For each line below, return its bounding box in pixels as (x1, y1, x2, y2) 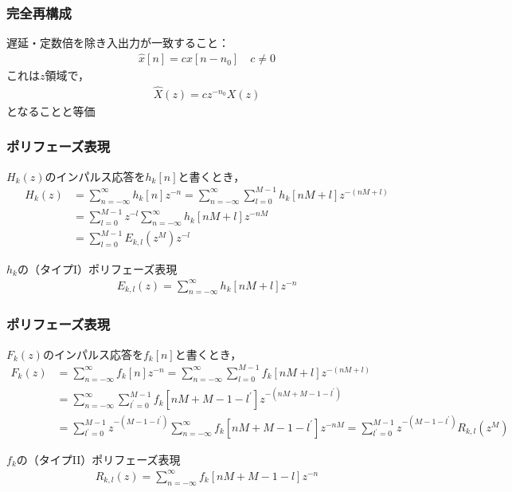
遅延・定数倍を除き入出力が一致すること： (6, 34, 229, 51)
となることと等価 (6, 102, 96, 119)
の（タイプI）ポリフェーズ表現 (17, 260, 178, 277)
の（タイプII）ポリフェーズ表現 (16, 451, 181, 467)
